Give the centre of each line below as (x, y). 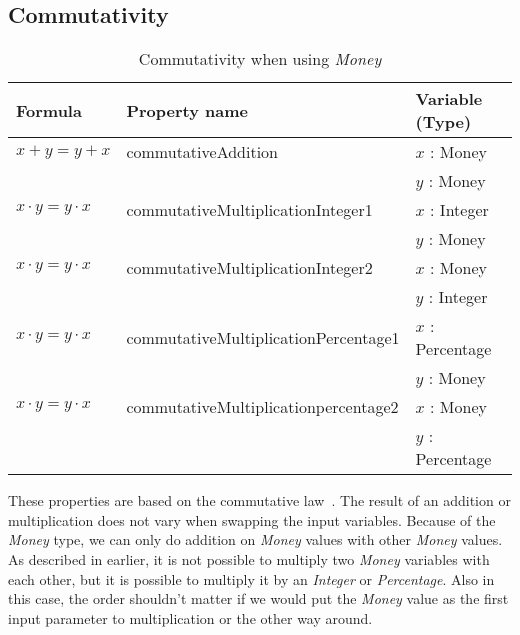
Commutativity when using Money (260, 59)
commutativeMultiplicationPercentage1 (263, 337)
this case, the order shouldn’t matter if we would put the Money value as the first (258, 598)
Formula (49, 110)
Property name (187, 110)
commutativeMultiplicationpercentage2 (262, 407)
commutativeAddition (202, 152)
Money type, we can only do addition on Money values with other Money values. (255, 539)
